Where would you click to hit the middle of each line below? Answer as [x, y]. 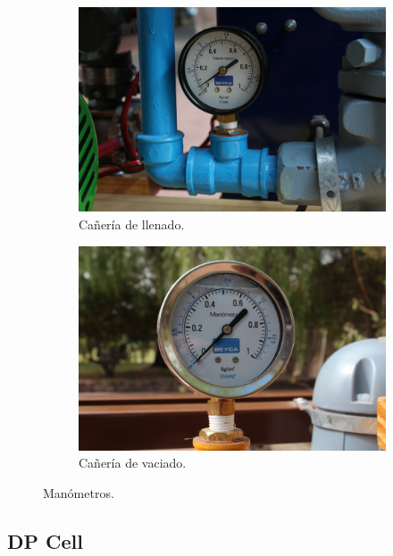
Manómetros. [79, 493]
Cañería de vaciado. [133, 463]
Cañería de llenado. [132, 224]
